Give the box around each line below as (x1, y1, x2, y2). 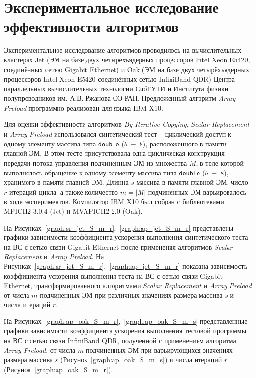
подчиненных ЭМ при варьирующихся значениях (85, 345, 233, 355)
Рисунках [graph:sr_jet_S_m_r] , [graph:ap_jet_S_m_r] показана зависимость (4, 261, 248, 271)
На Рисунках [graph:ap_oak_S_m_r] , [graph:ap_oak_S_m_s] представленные (4, 316, 248, 326)
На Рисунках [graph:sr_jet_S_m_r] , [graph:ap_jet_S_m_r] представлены (4, 222, 234, 233)
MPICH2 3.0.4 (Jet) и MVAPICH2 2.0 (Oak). (4, 205, 142, 216)
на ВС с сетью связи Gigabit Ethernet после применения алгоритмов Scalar (4, 241, 233, 252)
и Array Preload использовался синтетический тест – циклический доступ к (4, 129, 231, 139)
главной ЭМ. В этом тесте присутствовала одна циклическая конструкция (4, 148, 225, 158)
